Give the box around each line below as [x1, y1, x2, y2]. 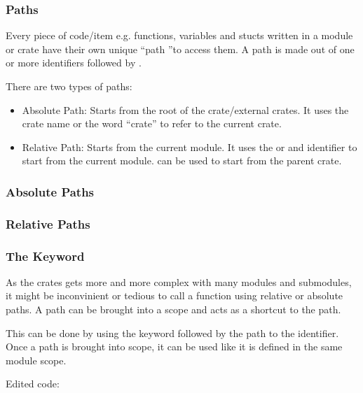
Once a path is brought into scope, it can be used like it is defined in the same [6, 339, 343, 354]
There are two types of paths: [6, 79, 132, 93]
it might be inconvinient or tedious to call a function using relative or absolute [6, 288, 343, 303]
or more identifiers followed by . [6, 55, 142, 70]
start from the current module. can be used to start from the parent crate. [22, 153, 342, 168]
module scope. [6, 352, 67, 367]
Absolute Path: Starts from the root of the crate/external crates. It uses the [22, 102, 349, 117]
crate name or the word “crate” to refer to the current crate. [22, 116, 282, 131]
